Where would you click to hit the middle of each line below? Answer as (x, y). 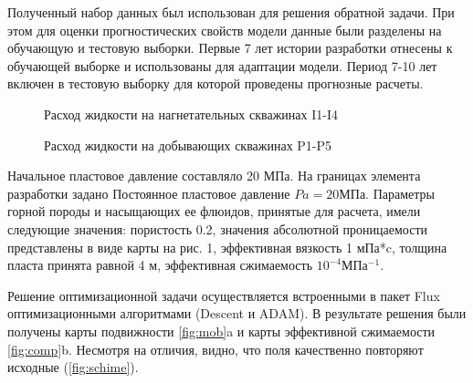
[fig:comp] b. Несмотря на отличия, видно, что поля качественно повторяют (215, 349)
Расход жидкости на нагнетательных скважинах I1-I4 (191, 114)
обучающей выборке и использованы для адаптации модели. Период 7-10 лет (222, 65)
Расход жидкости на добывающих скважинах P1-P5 (188, 145)
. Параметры (400, 193)
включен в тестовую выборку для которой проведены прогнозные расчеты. (215, 83)
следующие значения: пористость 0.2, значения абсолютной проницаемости (218, 228)
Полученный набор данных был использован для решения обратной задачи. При (231, 12)
